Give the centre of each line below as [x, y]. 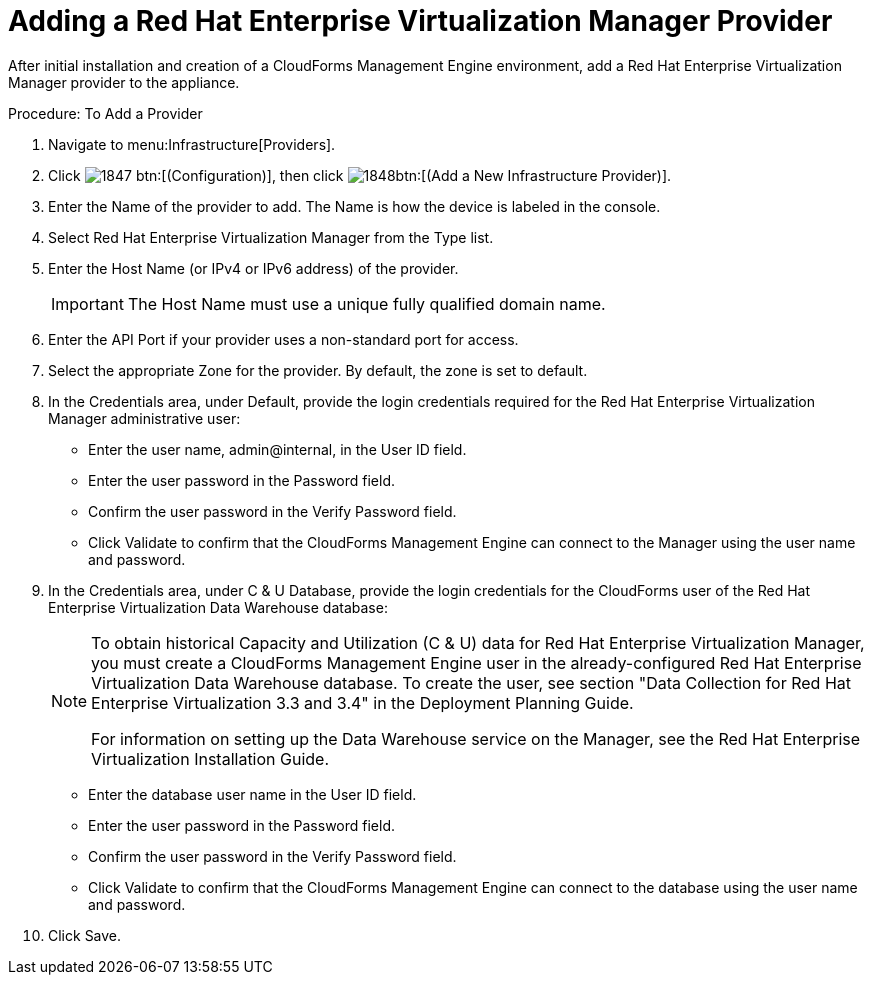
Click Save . [85, 935]
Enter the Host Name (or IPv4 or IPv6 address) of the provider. [253, 268]
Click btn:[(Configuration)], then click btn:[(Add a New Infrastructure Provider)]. [360, 175]
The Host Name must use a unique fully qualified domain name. [366, 303]
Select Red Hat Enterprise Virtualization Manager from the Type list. [271, 237]
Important [87, 303]
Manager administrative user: [144, 418]
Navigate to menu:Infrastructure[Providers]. [192, 144]
